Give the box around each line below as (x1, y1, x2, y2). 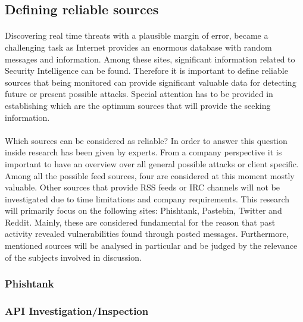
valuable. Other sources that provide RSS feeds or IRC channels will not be (5, 181, 280, 193)
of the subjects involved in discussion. (5, 251, 142, 263)
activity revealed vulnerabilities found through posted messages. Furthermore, (5, 227, 289, 240)
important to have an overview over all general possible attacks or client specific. (5, 157, 299, 170)
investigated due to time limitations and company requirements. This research (5, 192, 290, 205)
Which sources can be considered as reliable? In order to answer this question (5, 134, 288, 146)
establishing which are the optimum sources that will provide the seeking (5, 99, 271, 111)
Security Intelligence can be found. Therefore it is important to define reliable (5, 64, 288, 77)
